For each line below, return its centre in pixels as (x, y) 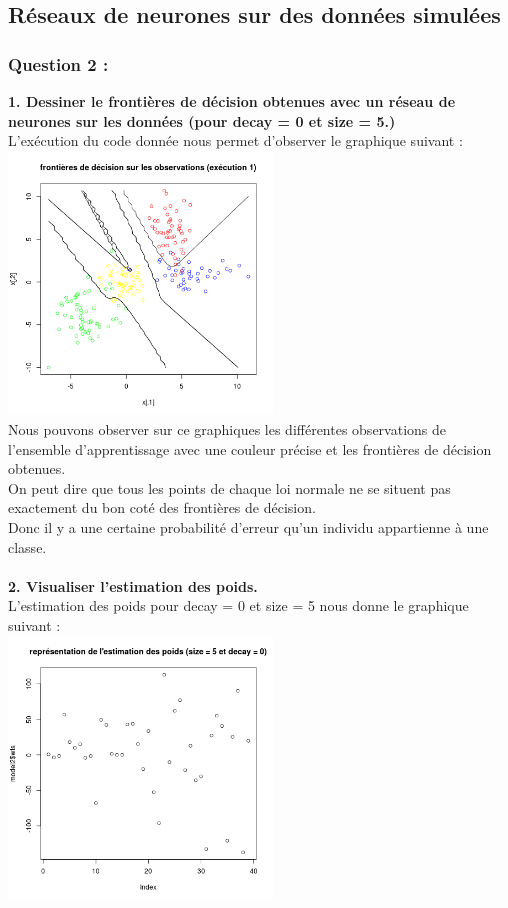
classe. (27, 546)
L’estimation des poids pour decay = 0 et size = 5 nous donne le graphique (238, 605)
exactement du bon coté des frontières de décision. (162, 507)
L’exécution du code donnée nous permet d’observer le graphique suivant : (235, 140)
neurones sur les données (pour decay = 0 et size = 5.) (202, 120)
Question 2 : (58, 63)
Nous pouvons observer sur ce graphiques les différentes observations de (227, 428)
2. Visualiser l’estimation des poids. (133, 585)
